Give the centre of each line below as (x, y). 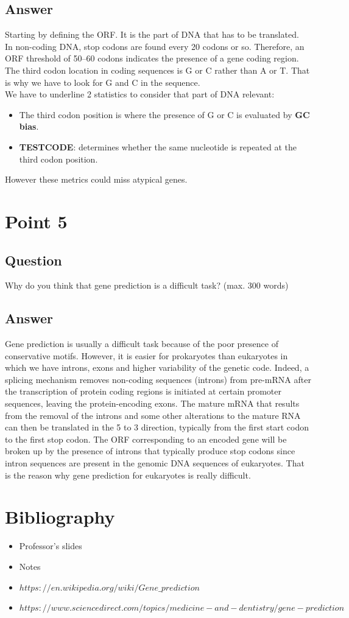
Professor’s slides (51, 546)
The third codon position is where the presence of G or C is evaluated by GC (164, 114)
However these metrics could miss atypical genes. (96, 179)
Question (33, 260)
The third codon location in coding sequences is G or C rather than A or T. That (157, 70)
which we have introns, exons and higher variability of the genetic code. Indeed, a (157, 367)
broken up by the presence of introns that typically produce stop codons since (150, 451)
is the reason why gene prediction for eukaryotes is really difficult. (128, 475)
